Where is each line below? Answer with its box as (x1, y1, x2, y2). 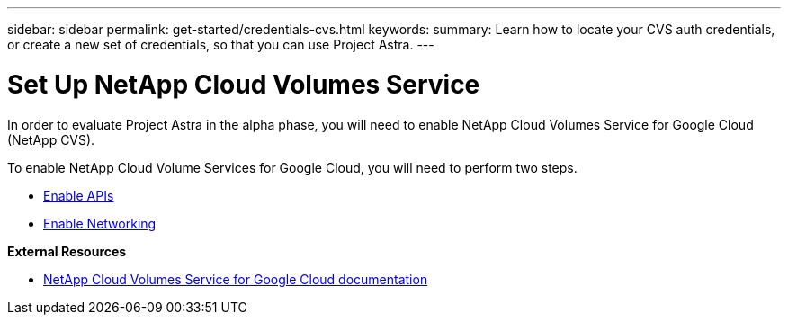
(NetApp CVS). (7, 131, 95, 148)
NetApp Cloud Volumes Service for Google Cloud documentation (43, 271, 428, 287)
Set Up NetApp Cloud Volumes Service (7, 68, 480, 100)
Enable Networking (43, 215, 157, 231)
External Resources (7, 243, 127, 259)
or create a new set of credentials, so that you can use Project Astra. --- (7, 37, 434, 52)
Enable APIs (43, 187, 114, 203)
